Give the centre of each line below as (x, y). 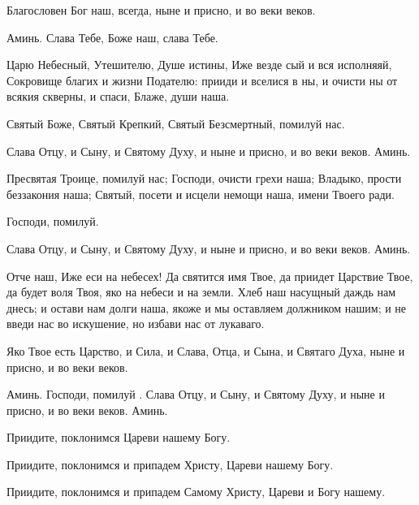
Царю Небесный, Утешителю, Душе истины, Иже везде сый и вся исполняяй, (199, 65)
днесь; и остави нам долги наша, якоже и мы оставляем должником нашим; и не (207, 307)
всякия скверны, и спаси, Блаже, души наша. (118, 96)
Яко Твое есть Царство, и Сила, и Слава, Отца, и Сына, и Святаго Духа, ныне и (206, 350)
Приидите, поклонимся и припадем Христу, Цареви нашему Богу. (170, 464)
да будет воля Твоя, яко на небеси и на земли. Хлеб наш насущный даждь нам (201, 292)
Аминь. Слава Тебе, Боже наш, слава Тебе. (112, 37)
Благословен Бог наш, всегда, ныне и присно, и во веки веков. (161, 10)
